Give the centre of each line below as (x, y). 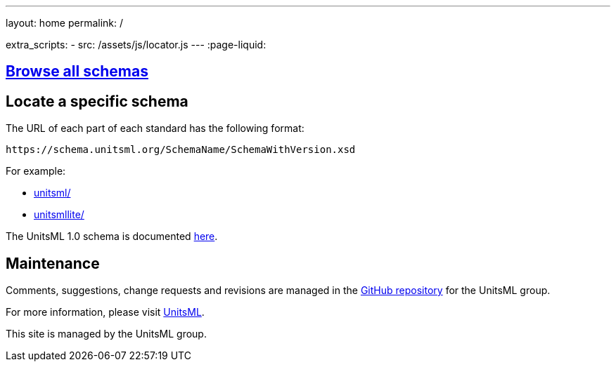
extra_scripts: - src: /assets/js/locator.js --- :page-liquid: (136, 45)
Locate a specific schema (97, 101)
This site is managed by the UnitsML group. (106, 334)
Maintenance (53, 263)
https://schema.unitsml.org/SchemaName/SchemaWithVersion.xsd (181, 150)
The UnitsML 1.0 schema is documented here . (112, 236)
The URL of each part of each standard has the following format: (155, 128)
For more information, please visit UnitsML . (105, 312)
